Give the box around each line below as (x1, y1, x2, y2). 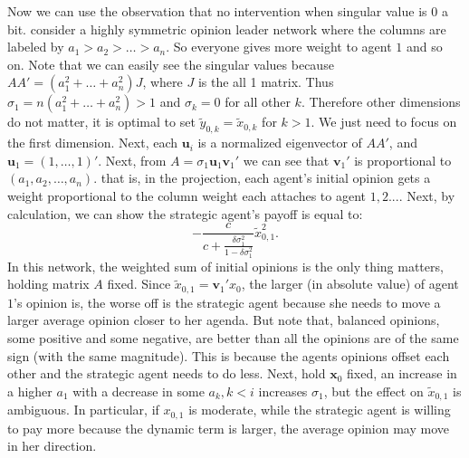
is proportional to (354, 150, 452, 169)
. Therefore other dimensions (301, 92, 461, 111)
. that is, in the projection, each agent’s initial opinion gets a (93, 168, 431, 187)
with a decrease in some (72, 381, 205, 400)
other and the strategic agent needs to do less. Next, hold (7, 364, 326, 383)
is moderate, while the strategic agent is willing (188, 400, 451, 419)
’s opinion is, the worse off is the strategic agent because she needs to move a (14, 292, 441, 311)
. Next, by (398, 186, 455, 205)
